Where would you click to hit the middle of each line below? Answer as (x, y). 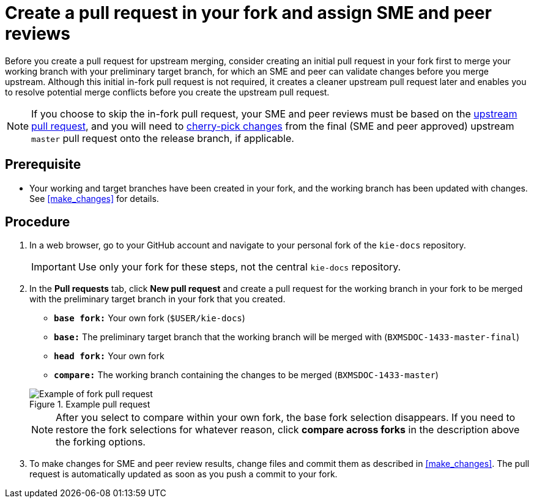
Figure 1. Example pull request (90, 404)
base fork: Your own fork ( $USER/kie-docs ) (150, 318)
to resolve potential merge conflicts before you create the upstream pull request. (167, 92)
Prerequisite (43, 165)
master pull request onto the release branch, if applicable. (163, 138)
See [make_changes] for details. (94, 198)
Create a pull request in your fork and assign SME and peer (248, 13)
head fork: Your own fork (109, 356)
